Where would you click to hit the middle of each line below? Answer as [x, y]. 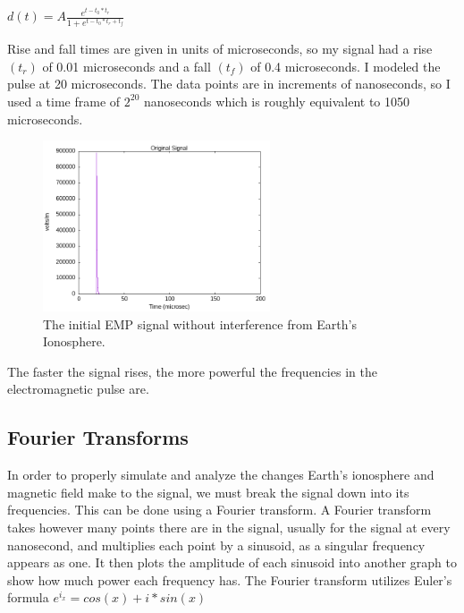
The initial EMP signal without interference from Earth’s [200, 324]
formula [28, 597]
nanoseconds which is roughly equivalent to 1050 [277, 101]
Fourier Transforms [98, 437]
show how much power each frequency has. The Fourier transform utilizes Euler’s [230, 579]
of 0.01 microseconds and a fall [127, 66]
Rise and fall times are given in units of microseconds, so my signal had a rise [220, 49]
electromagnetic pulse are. [78, 389]
